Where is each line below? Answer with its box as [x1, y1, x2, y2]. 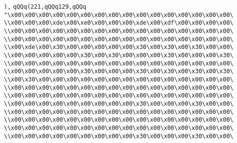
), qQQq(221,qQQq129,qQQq [4, 3, 86, 10]
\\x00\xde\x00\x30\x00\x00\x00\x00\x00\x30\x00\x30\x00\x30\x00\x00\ [4, 44, 234, 51]
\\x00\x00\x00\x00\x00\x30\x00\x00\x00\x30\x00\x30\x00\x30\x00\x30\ [4, 68, 234, 75]
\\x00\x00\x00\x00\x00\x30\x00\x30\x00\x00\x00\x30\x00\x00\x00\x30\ [4, 51, 234, 59]
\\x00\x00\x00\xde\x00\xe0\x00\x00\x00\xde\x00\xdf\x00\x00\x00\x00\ [4, 19, 234, 27]
